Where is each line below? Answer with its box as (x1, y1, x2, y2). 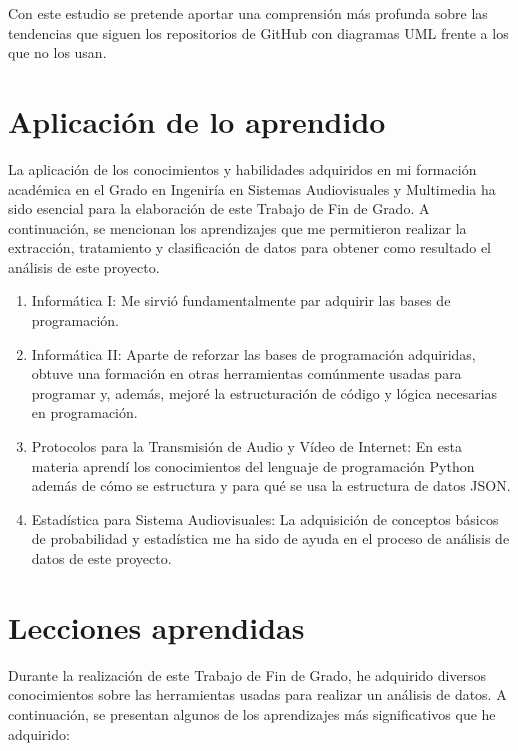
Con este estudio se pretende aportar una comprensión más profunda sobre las (8, 3, 488, 23)
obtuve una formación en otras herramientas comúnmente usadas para (31, 363, 462, 384)
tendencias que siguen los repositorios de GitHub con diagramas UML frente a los (8, 22, 509, 43)
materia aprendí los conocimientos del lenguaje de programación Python (31, 455, 475, 476)
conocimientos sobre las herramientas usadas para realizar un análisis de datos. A (8, 684, 507, 705)
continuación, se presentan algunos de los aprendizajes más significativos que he (8, 703, 496, 724)
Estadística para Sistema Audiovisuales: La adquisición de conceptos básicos (31, 508, 499, 529)
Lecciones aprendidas (8, 606, 305, 647)
